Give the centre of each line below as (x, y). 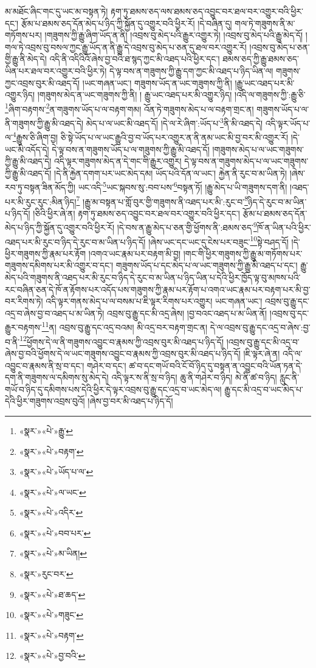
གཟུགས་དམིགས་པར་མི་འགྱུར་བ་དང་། (59, 265)
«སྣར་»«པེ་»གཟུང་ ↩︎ (51, 615)
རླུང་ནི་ (290, 377)
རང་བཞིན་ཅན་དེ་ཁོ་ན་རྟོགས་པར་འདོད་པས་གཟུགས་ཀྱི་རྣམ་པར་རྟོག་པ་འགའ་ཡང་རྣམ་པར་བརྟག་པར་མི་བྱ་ (158, 289)
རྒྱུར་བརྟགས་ (23, 327)
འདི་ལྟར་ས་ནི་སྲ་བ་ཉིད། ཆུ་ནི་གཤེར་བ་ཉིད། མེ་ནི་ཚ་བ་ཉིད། (194, 377)
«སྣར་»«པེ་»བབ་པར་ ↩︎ (55, 533)
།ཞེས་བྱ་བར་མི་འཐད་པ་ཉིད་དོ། (130, 401)
